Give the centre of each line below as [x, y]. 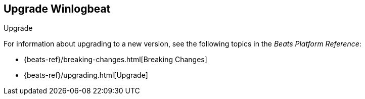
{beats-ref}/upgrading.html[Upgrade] [86, 75]
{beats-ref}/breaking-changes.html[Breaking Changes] [116, 60]
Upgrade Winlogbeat [57, 9]
